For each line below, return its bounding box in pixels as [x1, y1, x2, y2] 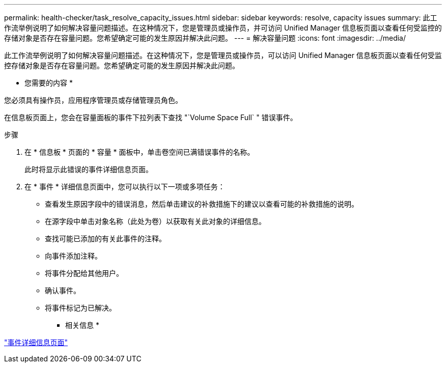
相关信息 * [65, 321, 99, 329]
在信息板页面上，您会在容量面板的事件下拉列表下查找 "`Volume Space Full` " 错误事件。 [4, 113, 297, 122]
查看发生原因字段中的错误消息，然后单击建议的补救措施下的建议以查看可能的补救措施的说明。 [45, 200, 358, 208]
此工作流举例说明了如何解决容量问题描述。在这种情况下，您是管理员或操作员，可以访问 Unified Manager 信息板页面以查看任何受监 [4, 51, 442, 60]
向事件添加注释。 [45, 251, 102, 260]
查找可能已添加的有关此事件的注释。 [45, 234, 166, 243]
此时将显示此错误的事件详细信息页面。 [24, 165, 153, 174]
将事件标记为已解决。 [45, 303, 116, 312]
